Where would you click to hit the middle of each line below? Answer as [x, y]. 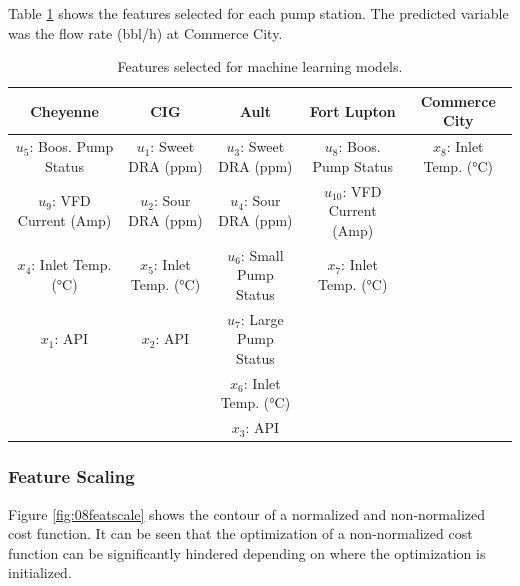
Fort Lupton [352, 110]
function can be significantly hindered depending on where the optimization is [247, 552]
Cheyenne [64, 110]
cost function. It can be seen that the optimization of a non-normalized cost [240, 533]
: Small [262, 254]
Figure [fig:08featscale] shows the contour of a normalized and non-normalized [246, 513]
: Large [262, 318]
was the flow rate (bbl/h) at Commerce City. [145, 32]
